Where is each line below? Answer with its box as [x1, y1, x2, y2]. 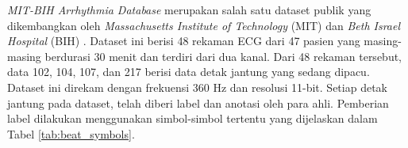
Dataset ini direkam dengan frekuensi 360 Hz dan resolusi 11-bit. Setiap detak [7, 78, 387, 95]
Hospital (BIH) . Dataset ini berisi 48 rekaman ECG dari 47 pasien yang [7, 32, 360, 49]
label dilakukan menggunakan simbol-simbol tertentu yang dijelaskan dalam [7, 110, 378, 127]
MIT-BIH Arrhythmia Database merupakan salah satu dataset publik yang [7, 2, 371, 17]
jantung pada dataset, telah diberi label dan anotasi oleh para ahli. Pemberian [7, 94, 389, 111]
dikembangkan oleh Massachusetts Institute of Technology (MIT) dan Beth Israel [7, 17, 401, 33]
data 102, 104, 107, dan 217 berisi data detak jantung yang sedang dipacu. [7, 63, 370, 80]
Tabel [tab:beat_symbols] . [7, 125, 135, 142]
